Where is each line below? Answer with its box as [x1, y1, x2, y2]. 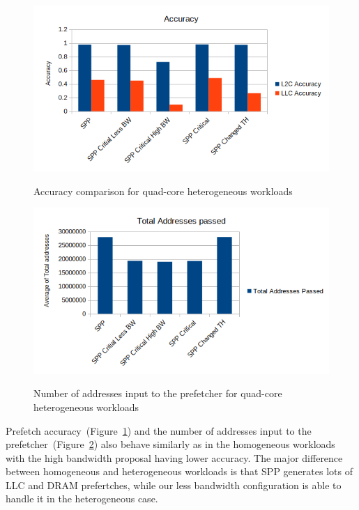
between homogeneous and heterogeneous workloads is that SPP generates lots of [6, 464, 353, 479]
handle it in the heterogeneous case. [6, 491, 158, 506]
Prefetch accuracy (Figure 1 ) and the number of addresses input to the [6, 423, 312, 438]
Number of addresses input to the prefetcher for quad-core [33, 386, 282, 401]
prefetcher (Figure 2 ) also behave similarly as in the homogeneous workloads [6, 437, 335, 451]
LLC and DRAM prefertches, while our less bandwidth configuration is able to [6, 477, 342, 492]
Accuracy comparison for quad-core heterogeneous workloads [33, 183, 293, 198]
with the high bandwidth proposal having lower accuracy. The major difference [6, 450, 343, 465]
